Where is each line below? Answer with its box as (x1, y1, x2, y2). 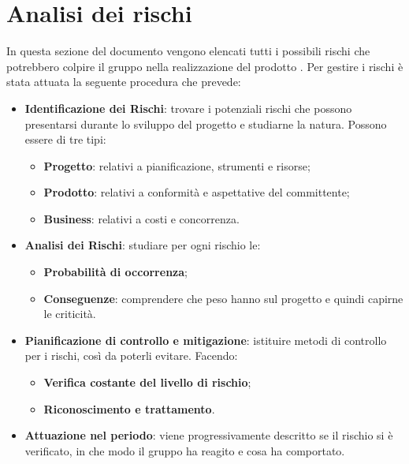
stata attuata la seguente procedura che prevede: (6, 73, 241, 90)
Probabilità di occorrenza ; (43, 264, 188, 280)
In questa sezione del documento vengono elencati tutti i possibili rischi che (6, 43, 370, 59)
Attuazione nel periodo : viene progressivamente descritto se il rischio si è (24, 427, 393, 443)
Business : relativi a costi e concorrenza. (43, 210, 240, 226)
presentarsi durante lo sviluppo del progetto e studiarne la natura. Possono (24, 115, 387, 132)
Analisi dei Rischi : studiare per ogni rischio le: (24, 237, 261, 253)
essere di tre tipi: (24, 131, 106, 148)
